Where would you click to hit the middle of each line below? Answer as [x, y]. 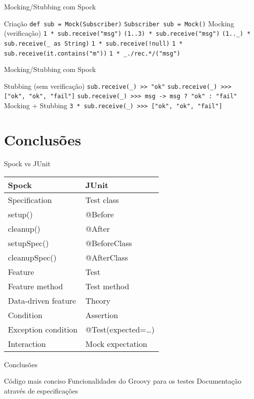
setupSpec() [29, 243]
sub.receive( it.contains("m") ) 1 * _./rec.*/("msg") [92, 53]
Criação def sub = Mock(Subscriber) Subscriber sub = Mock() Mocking [119, 23]
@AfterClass [107, 257]
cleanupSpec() [32, 257]
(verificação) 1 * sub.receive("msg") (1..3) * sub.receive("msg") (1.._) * [127, 33]
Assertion [102, 315]
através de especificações [41, 390]
